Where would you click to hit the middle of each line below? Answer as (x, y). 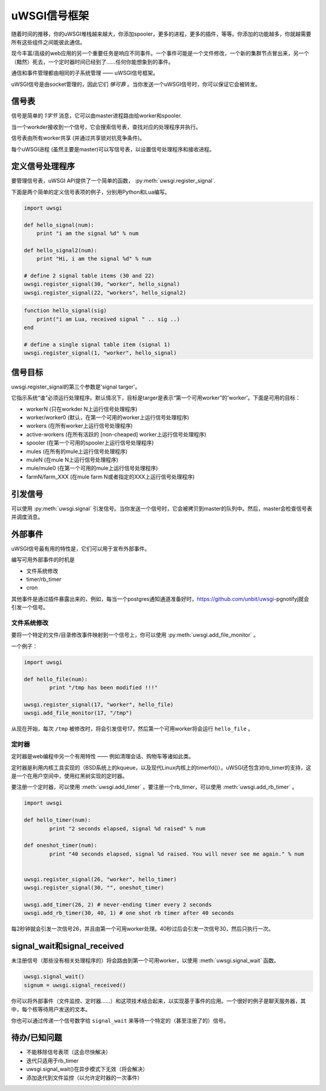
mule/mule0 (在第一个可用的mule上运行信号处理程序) (92, 468)
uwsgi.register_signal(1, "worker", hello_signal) (101, 353)
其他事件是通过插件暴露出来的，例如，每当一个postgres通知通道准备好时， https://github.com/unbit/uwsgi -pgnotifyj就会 (160, 598)
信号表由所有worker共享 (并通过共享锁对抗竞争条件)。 (78, 138)
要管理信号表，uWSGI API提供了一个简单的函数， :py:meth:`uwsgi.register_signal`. (113, 181)
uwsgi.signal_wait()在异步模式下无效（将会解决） (87, 1069)
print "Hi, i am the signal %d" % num (94, 259)
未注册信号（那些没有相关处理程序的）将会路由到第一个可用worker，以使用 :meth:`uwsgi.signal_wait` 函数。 (145, 961)
